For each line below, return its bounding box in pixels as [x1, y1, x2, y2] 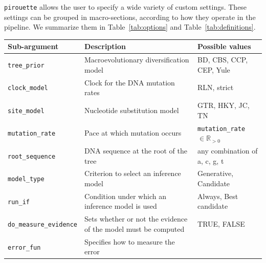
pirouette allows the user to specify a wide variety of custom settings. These [4, 2, 247, 12]
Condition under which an [84, 190, 166, 201]
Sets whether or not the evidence [84, 213, 188, 224]
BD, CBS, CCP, [197, 54, 248, 65]
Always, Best [197, 190, 238, 201]
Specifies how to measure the [84, 236, 175, 247]
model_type [8, 176, 45, 183]
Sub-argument [8, 41, 59, 52]
